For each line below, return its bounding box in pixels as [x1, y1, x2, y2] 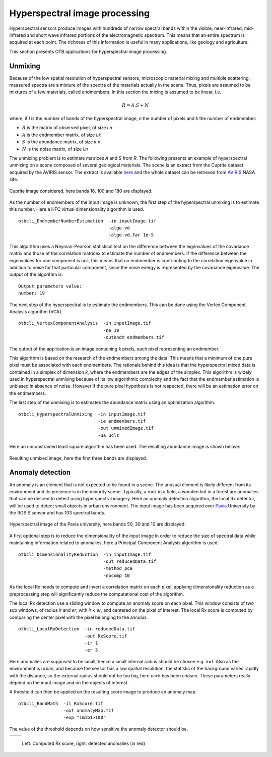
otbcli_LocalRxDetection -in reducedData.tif [18, 626, 135, 632]
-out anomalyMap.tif [63, 708, 114, 714]
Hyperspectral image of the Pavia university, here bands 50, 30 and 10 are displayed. [9, 521, 186, 527]
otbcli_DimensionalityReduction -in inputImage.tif [18, 551, 151, 557]
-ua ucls [97, 432, 119, 438]
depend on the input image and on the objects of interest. [9, 679, 129, 685]
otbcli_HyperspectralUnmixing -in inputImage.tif [18, 411, 146, 417]
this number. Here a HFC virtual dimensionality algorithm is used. [9, 206, 145, 212]
